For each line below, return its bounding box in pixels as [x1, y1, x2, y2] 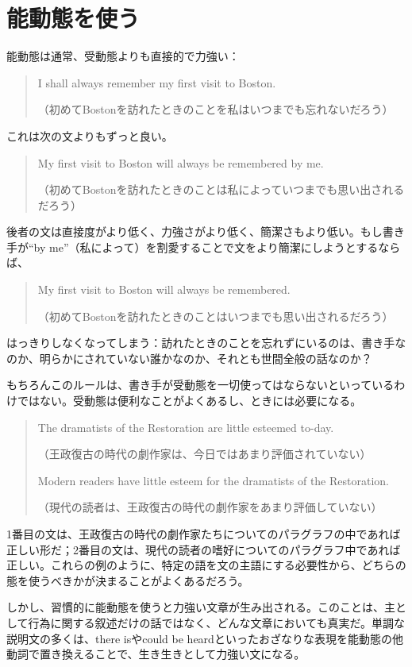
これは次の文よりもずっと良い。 [6, 127, 173, 144]
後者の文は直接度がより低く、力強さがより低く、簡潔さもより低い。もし [6, 223, 383, 240]
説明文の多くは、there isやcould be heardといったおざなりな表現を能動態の [6, 630, 392, 646]
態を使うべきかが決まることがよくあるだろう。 [6, 572, 249, 588]
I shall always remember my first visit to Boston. [37, 74, 276, 91]
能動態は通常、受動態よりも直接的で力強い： [6, 48, 240, 64]
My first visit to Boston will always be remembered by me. [37, 154, 324, 171]
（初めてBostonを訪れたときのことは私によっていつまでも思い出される [37, 181, 405, 198]
